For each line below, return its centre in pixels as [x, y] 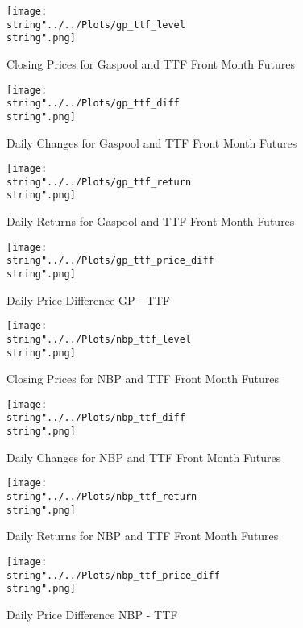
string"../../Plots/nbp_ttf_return [102, 497]
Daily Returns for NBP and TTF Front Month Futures [143, 536]
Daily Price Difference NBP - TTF [92, 614]
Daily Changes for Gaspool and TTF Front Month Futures [152, 142]
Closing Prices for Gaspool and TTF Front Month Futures [151, 63]
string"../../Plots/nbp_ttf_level [99, 339]
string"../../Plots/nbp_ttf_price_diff [113, 575]
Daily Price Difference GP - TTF [88, 299]
